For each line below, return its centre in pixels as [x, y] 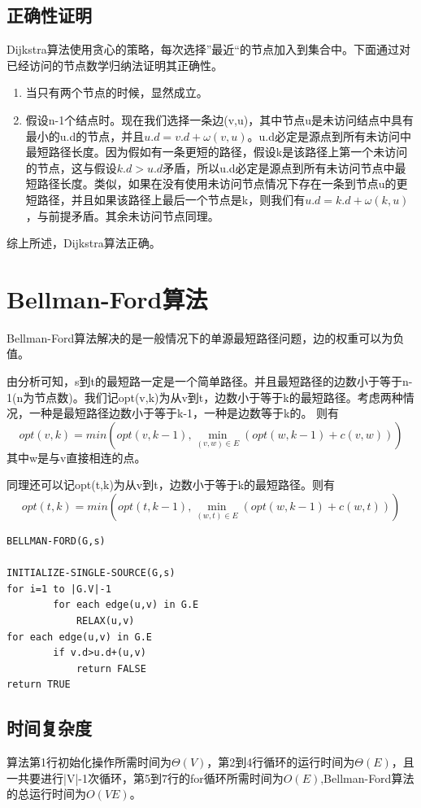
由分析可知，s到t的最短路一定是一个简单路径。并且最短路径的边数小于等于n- [210, 381]
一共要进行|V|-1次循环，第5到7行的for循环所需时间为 [145, 777]
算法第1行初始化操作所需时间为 [89, 762]
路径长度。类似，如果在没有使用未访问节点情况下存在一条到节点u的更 [222, 183]
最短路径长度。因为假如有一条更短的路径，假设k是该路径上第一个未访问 [217, 152]
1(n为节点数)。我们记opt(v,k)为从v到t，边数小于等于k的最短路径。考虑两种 [205, 397]
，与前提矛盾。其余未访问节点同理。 [122, 215]
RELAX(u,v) [105, 620]
